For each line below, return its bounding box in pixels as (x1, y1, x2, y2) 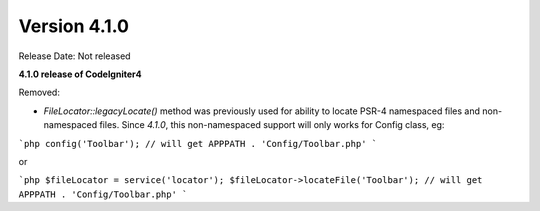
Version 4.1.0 (18, 15, 130, 37)
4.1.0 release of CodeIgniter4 (18, 68, 142, 80)
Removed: (18, 86, 60, 99)
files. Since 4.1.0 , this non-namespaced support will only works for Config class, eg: (99, 119, 445, 131)
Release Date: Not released (18, 50, 131, 62)
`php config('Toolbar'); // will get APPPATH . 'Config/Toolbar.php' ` (18, 138, 378, 149)
